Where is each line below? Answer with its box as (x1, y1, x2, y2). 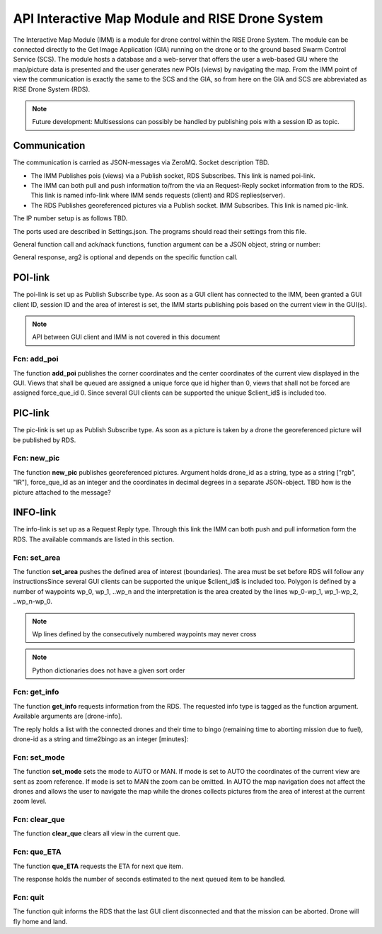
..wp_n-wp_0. (13, 597, 52, 606)
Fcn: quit (13, 892, 45, 902)
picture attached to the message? (13, 488, 111, 496)
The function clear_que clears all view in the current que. (13, 829, 180, 838)
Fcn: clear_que (13, 815, 65, 825)
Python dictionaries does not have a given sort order (32, 666, 185, 675)
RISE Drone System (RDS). (13, 85, 91, 94)
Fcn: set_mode (13, 752, 65, 762)
